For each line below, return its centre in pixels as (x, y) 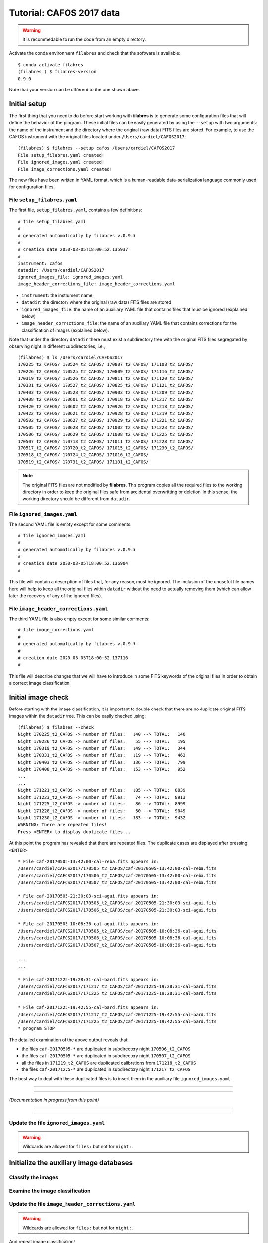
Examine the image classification (50, 1191)
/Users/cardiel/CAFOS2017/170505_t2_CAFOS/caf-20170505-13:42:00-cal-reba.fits (117, 868)
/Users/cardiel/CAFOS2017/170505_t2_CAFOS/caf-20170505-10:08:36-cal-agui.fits (117, 931)
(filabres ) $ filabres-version (57, 72)
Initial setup (28, 104)
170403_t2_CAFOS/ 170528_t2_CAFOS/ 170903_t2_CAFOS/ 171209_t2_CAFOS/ (106, 392)
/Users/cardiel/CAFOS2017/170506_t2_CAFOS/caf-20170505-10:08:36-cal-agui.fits (117, 938)
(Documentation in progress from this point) (54, 1100)
